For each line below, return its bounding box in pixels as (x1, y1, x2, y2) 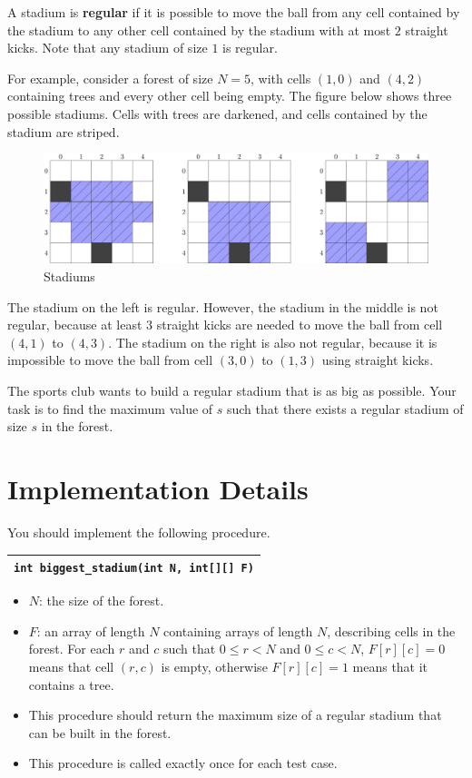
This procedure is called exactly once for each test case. (28, 753, 338, 773)
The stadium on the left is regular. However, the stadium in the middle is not (7, 297, 438, 316)
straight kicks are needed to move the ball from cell (156, 315, 443, 334)
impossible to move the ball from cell (7, 350, 213, 369)
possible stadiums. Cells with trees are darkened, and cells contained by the (7, 103, 428, 123)
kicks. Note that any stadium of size (7, 38, 208, 57)
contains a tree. (28, 675, 114, 694)
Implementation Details (7, 470, 309, 507)
